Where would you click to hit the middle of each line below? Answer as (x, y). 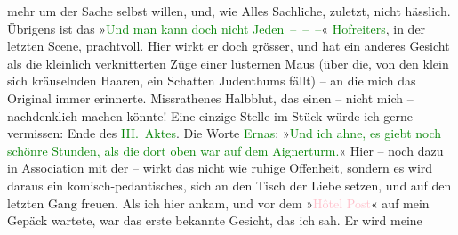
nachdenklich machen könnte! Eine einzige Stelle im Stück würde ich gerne (210, 115)
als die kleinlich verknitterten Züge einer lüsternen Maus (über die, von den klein (228, 63)
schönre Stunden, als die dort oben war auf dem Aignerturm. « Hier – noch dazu (225, 150)
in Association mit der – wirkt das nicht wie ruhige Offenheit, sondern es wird (220, 168)
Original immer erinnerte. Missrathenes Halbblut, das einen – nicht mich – (210, 97)
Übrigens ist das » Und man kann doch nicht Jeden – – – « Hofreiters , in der (217, 28)
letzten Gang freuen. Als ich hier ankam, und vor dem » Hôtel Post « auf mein (218, 203)
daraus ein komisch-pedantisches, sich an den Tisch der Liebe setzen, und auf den (229, 185)
